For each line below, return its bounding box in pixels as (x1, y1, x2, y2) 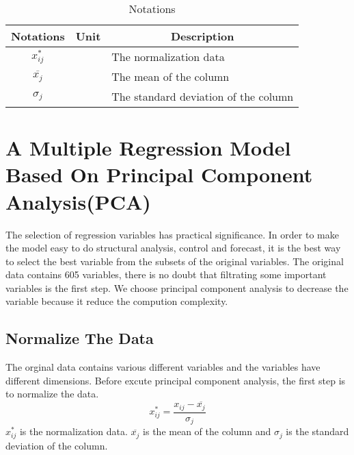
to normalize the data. (5, 386, 99, 401)
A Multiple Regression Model (5, 134, 291, 162)
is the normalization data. (19, 424, 128, 439)
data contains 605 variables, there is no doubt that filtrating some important (5, 267, 327, 282)
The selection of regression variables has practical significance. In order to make (5, 227, 339, 241)
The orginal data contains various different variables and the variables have (5, 360, 321, 374)
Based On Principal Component (5, 160, 313, 188)
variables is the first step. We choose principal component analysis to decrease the (5, 280, 349, 295)
